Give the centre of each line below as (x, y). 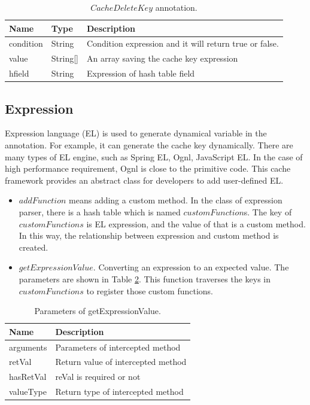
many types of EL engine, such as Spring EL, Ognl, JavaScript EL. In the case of (154, 156)
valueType (28, 392)
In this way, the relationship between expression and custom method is (149, 235)
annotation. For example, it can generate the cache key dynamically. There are (149, 145)
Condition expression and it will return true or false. (183, 43)
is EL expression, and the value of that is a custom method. (196, 223)
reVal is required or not (98, 377)
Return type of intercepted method (119, 392)
